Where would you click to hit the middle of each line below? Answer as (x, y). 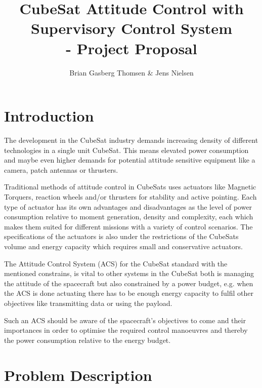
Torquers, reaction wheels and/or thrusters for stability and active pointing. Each (130, 197)
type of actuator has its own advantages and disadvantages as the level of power (128, 206)
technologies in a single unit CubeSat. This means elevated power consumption (126, 150)
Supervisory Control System (132, 28)
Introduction (49, 116)
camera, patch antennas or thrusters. (61, 169)
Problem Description (78, 375)
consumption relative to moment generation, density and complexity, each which (129, 217)
